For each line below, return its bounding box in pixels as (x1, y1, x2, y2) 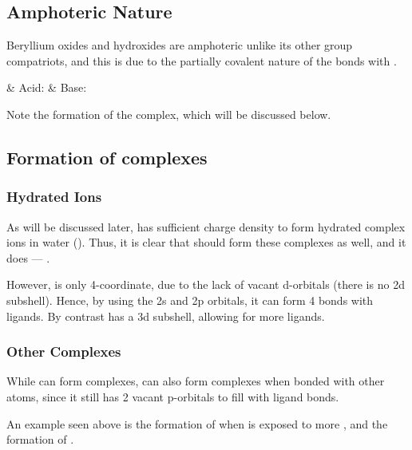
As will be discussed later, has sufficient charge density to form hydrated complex (6, 218, 406, 235)
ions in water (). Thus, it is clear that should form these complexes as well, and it (6, 234, 406, 251)
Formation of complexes (6, 144, 208, 169)
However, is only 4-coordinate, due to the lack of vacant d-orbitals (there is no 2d (6, 276, 405, 293)
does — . (6, 249, 50, 266)
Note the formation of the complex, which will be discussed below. (6, 105, 331, 122)
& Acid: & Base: (6, 79, 87, 96)
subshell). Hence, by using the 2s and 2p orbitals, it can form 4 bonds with (6, 291, 374, 308)
